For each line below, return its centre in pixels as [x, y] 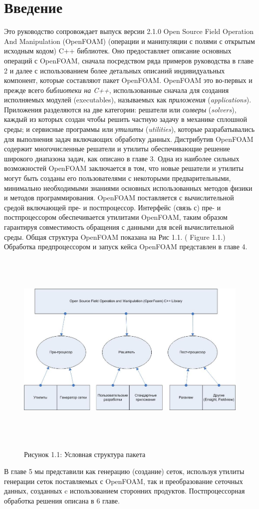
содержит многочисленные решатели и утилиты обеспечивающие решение [117, 149]
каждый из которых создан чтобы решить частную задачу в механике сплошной [126, 119]
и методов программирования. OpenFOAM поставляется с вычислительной [119, 198]
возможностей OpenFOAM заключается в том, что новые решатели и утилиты [124, 168]
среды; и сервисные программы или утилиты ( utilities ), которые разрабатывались [129, 129]
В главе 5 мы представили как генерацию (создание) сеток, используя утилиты [124, 471]
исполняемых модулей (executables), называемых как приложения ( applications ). [128, 100]
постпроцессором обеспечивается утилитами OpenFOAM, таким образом [116, 217]
